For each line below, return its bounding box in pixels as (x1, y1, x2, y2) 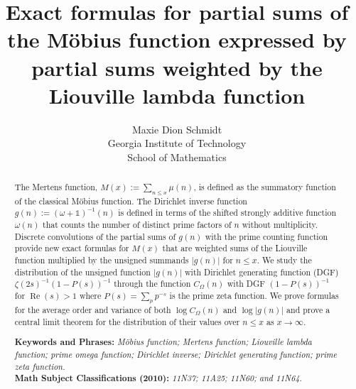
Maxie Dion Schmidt (131, 121, 222, 136)
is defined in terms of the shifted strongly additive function (118, 207, 337, 219)
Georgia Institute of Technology (107, 136, 247, 150)
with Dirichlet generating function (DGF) (185, 265, 339, 278)
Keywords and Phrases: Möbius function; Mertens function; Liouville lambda (14, 336, 312, 349)
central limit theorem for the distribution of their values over (14, 315, 240, 327)
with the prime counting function (205, 230, 328, 242)
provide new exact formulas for (14, 242, 129, 254)
